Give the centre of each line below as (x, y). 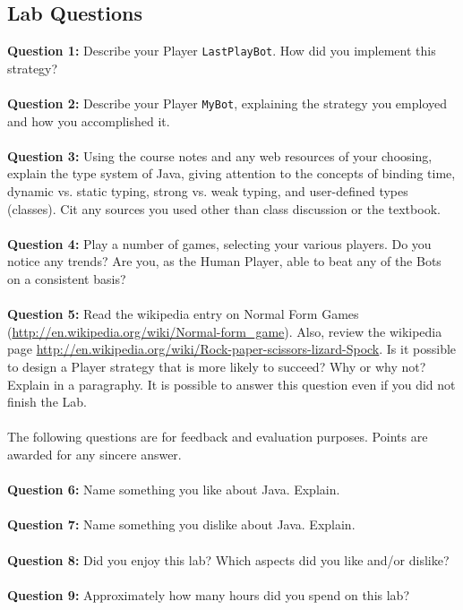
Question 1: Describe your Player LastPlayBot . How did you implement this (222, 51)
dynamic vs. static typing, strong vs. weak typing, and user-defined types (208, 191)
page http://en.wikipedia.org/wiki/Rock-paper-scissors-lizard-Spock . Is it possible (232, 349)
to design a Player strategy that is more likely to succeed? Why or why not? (217, 367)
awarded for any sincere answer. (94, 454)
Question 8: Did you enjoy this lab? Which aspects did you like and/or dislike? (228, 559)
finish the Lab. (47, 402)
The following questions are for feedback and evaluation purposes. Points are (218, 437)
